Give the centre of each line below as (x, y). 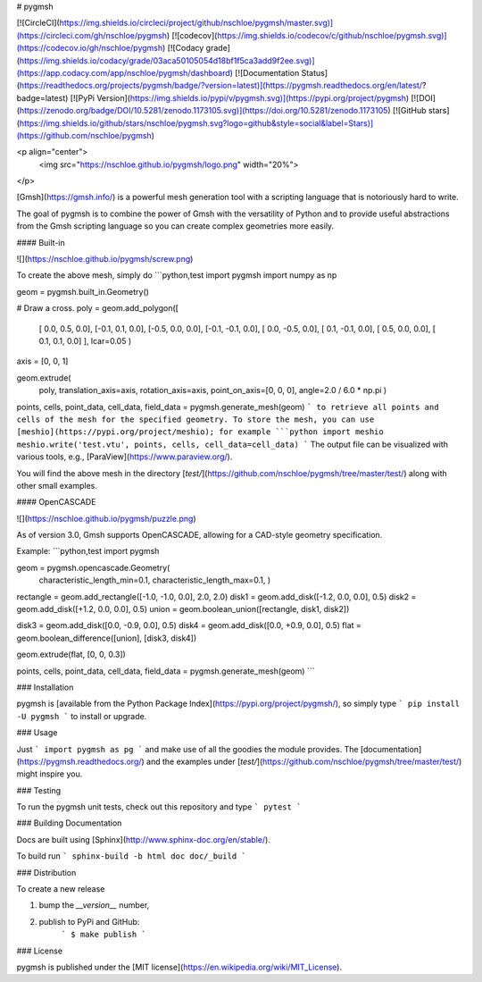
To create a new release (61, 889)
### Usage (37, 733)
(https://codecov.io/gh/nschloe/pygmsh (90, 48)
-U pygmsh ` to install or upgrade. (82, 716)
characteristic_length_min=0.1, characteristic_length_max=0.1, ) (155, 580)
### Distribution (46, 872)
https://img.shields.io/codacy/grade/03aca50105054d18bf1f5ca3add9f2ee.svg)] (167, 60)
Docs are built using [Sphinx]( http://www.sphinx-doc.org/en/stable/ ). (144, 839)
